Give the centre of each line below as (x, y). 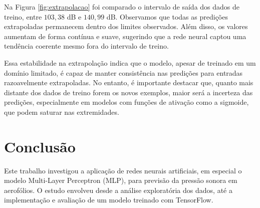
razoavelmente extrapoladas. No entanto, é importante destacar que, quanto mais (129, 82)
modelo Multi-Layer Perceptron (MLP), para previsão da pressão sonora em (121, 180)
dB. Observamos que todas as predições (167, 16)
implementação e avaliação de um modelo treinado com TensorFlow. (109, 200)
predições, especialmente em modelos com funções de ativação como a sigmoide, (126, 102)
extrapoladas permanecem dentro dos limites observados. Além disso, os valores (126, 26)
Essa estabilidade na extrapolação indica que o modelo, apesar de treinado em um (130, 62)
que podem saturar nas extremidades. (62, 112)
